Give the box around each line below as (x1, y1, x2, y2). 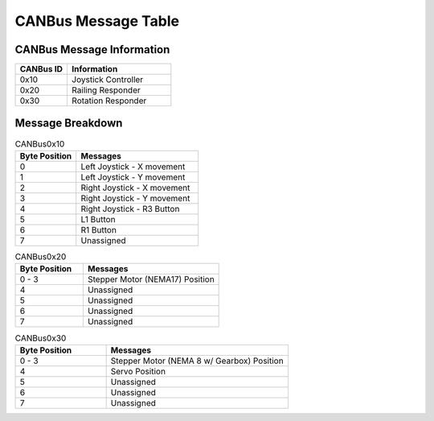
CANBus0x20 (14, 251, 67, 262)
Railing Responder (72, 85, 141, 96)
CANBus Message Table (14, 12, 180, 30)
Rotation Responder (72, 95, 147, 106)
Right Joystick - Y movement (80, 192, 190, 204)
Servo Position (110, 365, 166, 377)
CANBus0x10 (14, 138, 65, 149)
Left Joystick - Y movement (80, 171, 186, 183)
